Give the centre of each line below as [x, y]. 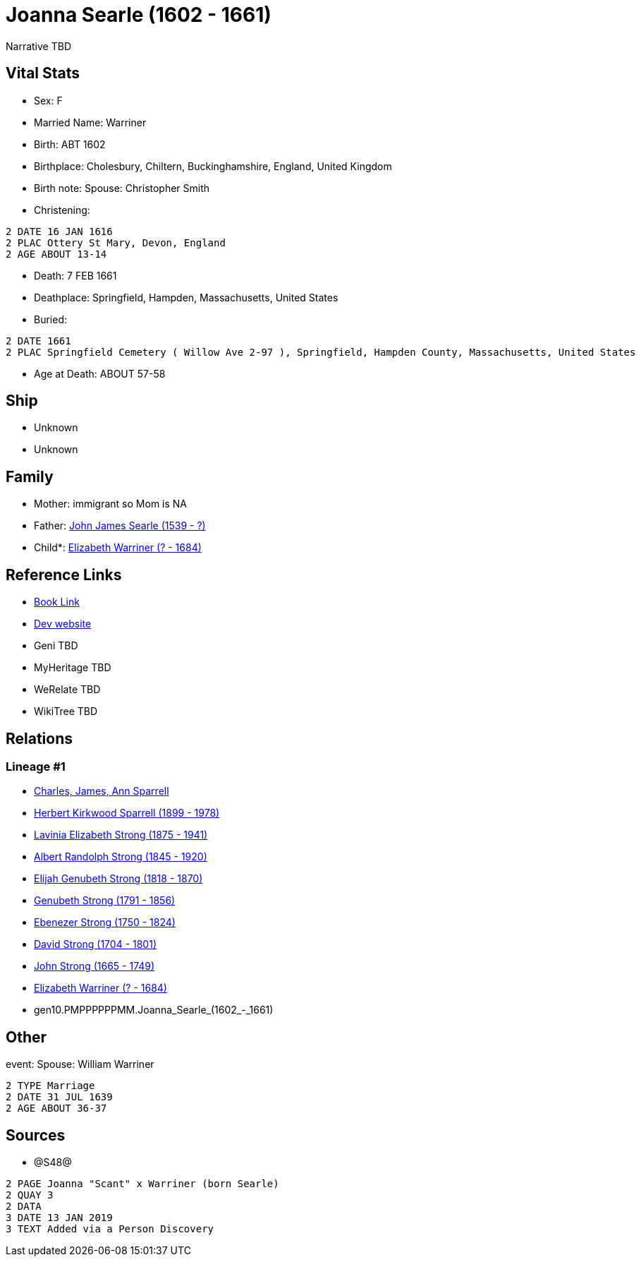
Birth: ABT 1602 [70, 144]
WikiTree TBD [66, 711]
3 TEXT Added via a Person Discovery [110, 1229]
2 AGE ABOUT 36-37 [56, 1108]
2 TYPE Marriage [50, 1086]
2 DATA [24, 1207]
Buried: [51, 319]
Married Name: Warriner [90, 122]
